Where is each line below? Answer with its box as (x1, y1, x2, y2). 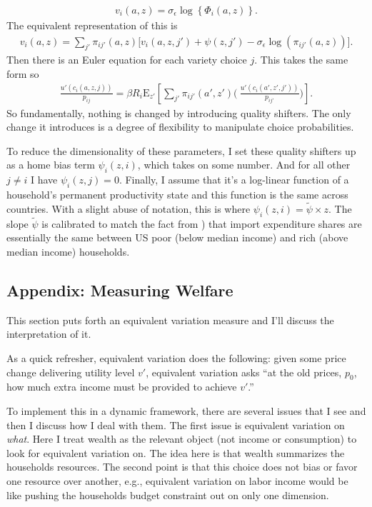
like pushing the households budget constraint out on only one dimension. (6, 487, 329, 502)
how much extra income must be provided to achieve (6, 379, 237, 394)
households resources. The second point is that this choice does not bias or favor (6, 459, 358, 474)
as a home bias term (6, 157, 95, 172)
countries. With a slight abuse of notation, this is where (6, 201, 251, 216)
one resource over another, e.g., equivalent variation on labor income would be (6, 473, 348, 488)
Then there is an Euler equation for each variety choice (6, 52, 247, 67)
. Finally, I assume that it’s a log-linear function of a (119, 172, 349, 187)
